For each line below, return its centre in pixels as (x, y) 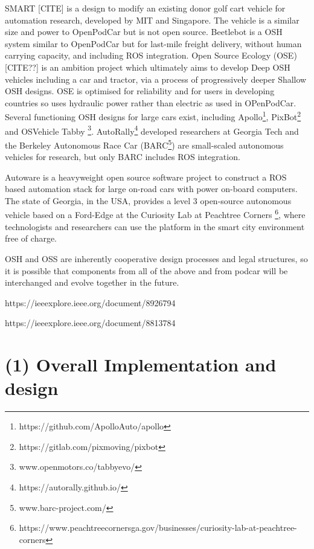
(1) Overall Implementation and (141, 364)
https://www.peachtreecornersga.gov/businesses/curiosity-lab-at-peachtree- (158, 528)
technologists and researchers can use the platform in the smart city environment (155, 226)
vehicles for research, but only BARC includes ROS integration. (123, 157)
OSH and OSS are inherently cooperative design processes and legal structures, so (156, 258)
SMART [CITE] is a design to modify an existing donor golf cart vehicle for (145, 8)
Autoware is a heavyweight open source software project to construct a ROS (146, 177)
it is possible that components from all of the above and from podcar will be (146, 270)
